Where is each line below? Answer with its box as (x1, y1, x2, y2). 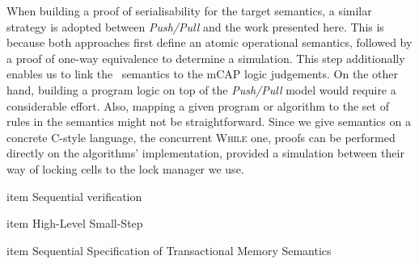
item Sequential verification (6, 187, 142, 204)
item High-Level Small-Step (6, 215, 143, 232)
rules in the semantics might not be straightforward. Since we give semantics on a (6, 113, 411, 130)
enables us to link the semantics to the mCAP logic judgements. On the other (6, 65, 398, 82)
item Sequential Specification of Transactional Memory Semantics (6, 241, 332, 258)
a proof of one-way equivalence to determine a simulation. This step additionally (6, 49, 405, 66)
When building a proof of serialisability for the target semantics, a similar (6, 2, 372, 19)
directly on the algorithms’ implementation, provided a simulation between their (6, 145, 404, 161)
